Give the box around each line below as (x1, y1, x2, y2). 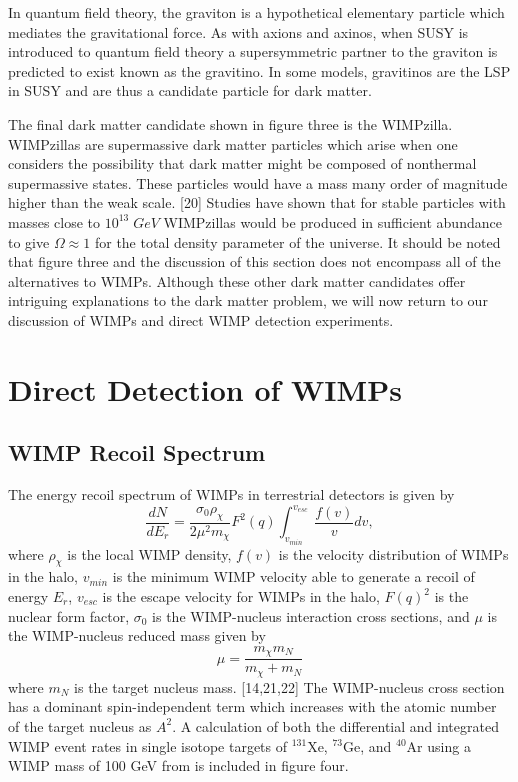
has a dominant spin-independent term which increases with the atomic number (8, 696, 497, 717)
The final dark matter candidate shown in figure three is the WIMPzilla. (8, 113, 453, 134)
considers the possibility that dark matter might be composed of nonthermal (8, 153, 477, 174)
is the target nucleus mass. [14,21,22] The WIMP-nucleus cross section (74, 676, 505, 697)
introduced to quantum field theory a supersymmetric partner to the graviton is (8, 41, 498, 62)
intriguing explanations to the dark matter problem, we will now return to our (8, 290, 488, 311)
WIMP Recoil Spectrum (8, 437, 266, 468)
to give (8, 231, 50, 252)
